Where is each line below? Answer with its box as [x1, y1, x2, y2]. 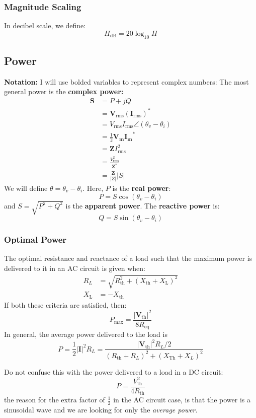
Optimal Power [4, 233, 67, 246]
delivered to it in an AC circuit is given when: [4, 262, 145, 273]
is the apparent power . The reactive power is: [65, 200, 220, 211]
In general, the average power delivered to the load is [4, 329, 167, 339]
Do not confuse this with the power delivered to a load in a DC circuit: [4, 366, 223, 377]
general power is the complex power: [4, 86, 124, 97]
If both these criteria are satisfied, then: [4, 299, 127, 310]
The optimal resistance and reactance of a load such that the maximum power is [4, 253, 252, 263]
